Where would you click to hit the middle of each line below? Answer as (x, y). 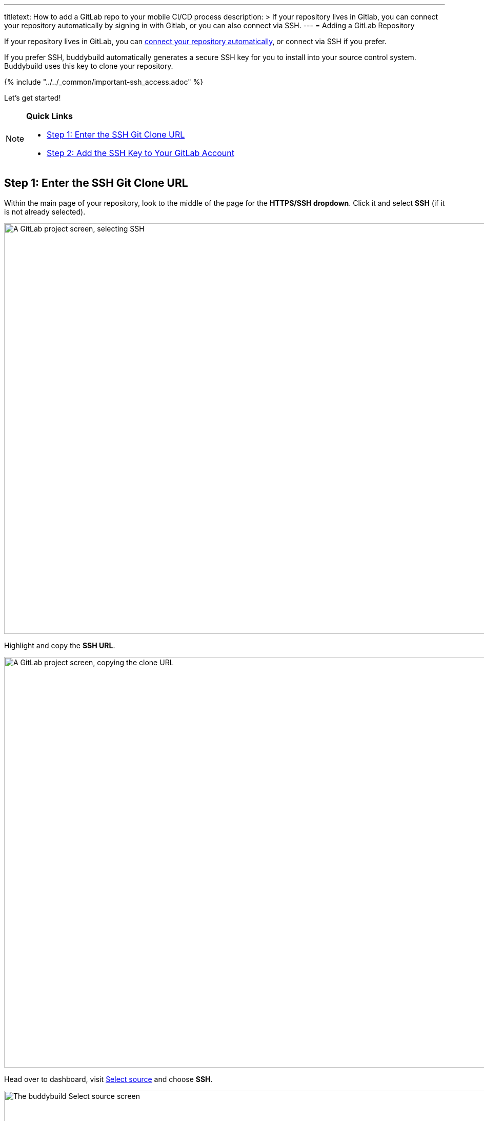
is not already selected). (45, 211)
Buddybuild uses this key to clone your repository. (89, 66)
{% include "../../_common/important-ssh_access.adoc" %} (104, 82)
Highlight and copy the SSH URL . (60, 645)
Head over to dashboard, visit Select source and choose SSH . (108, 1079)
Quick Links (49, 116)
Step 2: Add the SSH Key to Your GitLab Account (140, 153)
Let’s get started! (33, 98)
